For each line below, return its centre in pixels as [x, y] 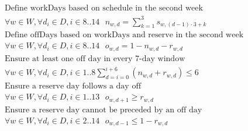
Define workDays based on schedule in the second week [104, 8]
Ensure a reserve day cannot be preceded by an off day [103, 110]
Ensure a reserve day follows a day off [73, 86]
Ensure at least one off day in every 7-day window [95, 59]
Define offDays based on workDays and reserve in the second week [124, 35]
